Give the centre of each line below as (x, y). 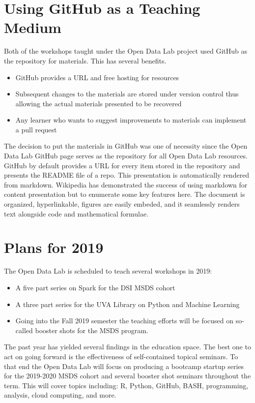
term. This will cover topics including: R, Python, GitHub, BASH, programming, (126, 385)
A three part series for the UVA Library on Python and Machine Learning (127, 304)
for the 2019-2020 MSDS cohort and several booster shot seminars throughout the (127, 376)
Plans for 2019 (54, 247)
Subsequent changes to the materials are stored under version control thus (127, 94)
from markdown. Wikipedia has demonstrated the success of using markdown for (126, 184)
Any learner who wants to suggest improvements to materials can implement (131, 120)
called (24, 330)
